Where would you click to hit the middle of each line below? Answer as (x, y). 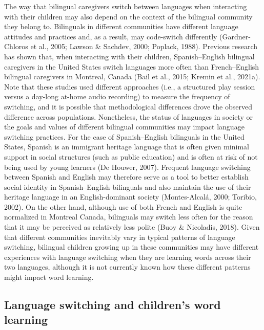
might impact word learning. (49, 277)
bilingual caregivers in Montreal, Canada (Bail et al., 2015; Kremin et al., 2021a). (132, 76)
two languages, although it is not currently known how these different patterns (127, 267)
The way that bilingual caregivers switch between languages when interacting (126, 6)
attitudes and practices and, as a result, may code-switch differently (111, 36)
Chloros (16, 46)
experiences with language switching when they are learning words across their (128, 257)
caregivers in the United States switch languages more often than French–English (132, 66)
